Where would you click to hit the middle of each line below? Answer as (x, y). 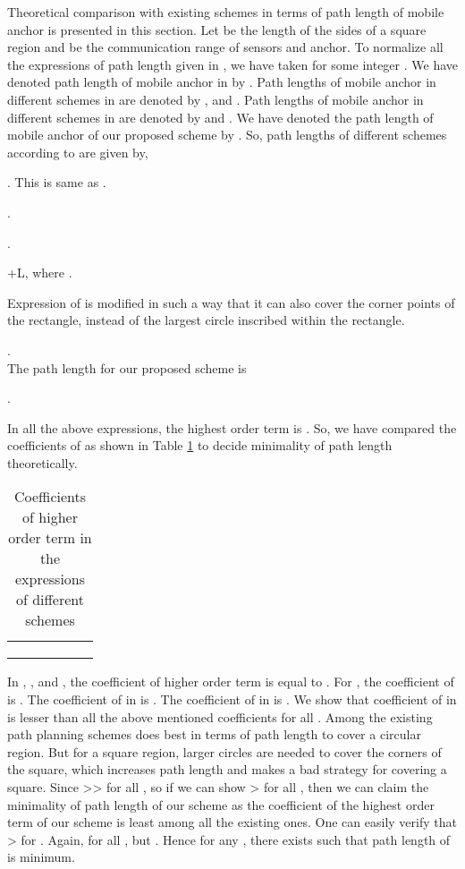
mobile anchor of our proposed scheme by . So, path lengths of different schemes (227, 135)
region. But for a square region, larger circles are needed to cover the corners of (224, 751)
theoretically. (42, 462)
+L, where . (40, 273)
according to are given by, (78, 152)
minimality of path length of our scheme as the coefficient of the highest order (221, 804)
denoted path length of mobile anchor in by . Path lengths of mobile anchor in (222, 82)
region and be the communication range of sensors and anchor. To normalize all (225, 47)
